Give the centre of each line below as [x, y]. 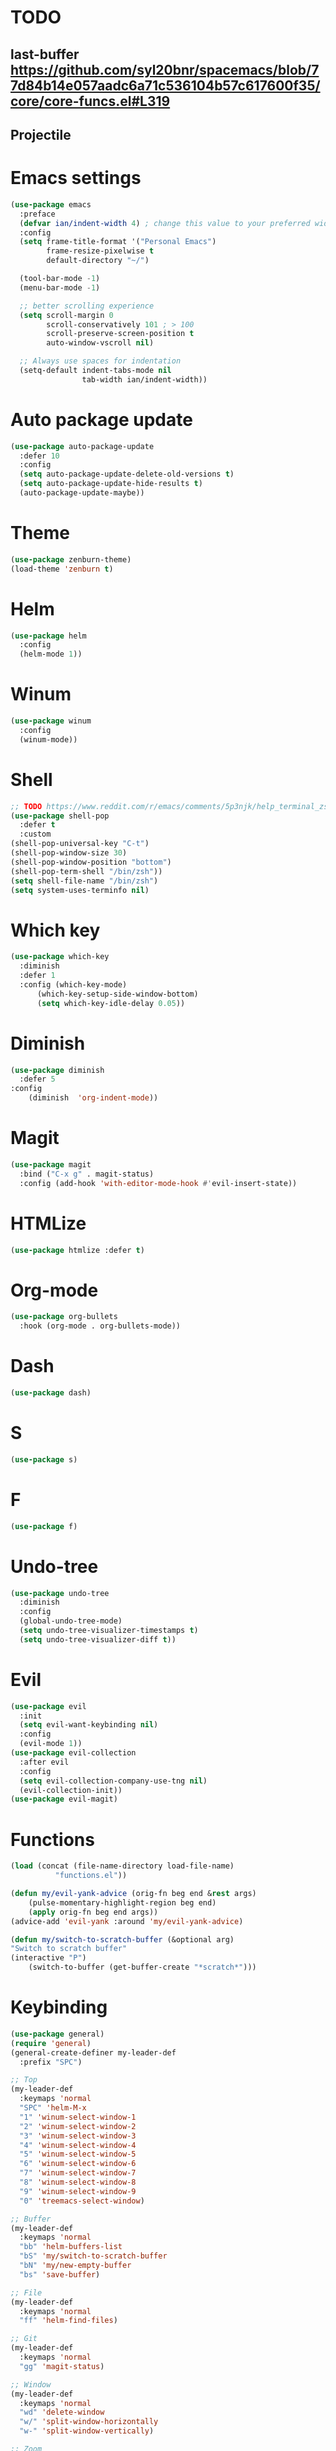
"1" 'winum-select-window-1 [78, 2117]
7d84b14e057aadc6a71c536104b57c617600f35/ [165, 85]
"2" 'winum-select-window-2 [78, 2126]
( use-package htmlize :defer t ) [77, 1250]
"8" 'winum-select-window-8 [78, 2182]
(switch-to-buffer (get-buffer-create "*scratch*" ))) [142, 1967]
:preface [37, 214]
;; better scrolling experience [87, 306]
